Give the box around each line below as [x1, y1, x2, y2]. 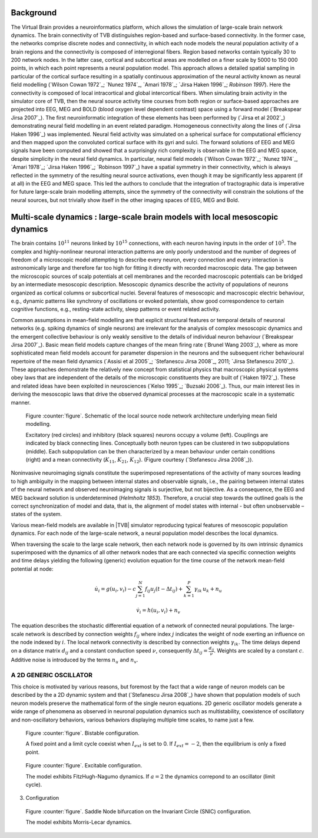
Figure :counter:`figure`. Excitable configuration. [25, 762, 143, 769]
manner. [11, 399, 31, 406]
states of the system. [11, 511, 62, 518]
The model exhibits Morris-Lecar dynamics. [25, 819, 132, 826]
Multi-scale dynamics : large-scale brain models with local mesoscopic [11, 212, 279, 222]
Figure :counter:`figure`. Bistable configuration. [25, 729, 140, 736]
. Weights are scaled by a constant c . [214, 647, 304, 654]
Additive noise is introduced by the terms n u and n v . [11, 656, 138, 665]
